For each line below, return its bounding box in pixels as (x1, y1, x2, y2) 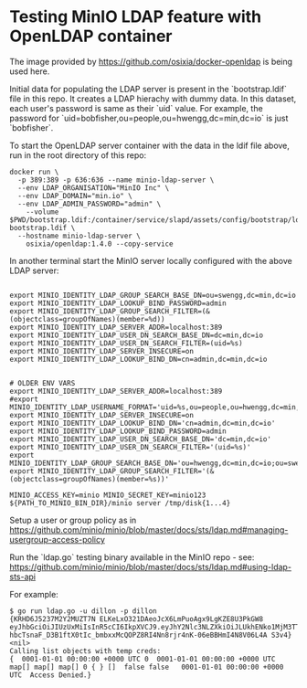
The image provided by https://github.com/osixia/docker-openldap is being (9, 56, 293, 67)
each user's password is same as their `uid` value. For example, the (9, 102, 263, 113)
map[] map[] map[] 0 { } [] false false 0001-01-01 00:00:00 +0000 (9, 662, 284, 672)
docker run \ (9, 167, 59, 176)
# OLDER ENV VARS (9, 378, 76, 387)
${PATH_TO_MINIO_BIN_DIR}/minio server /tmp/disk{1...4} (9, 498, 231, 508)
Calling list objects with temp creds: (9, 646, 162, 655)
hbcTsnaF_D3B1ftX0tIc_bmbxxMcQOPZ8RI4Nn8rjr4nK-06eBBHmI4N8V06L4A (9, 630, 268, 640)
